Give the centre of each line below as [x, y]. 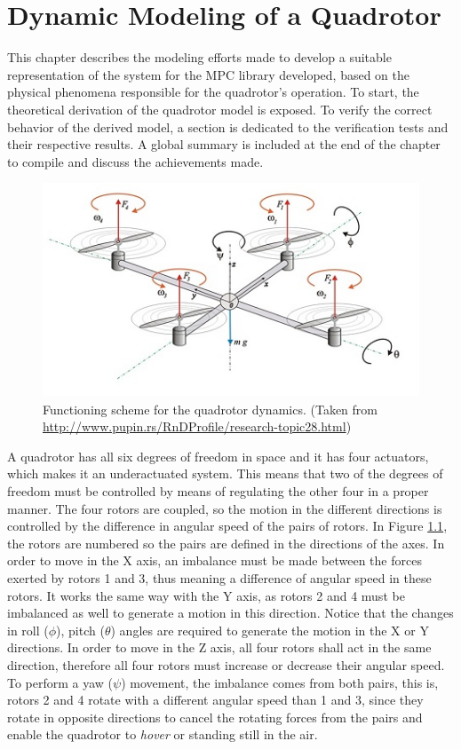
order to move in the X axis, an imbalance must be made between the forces [215, 560]
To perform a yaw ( [60, 682]
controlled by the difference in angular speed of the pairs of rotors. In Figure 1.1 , [227, 526]
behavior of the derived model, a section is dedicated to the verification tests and [228, 126]
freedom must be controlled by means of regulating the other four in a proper [218, 491]
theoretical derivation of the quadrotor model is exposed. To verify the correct [220, 109]
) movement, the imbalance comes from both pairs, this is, [280, 682]
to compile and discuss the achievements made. [135, 161]
